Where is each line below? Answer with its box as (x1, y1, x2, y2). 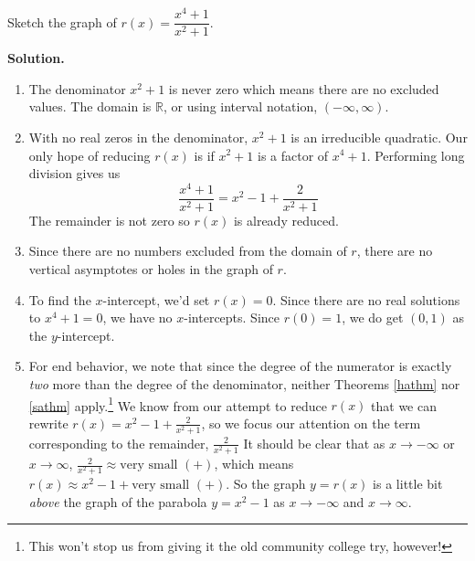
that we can (371, 396, 437, 415)
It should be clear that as (243, 433, 385, 452)
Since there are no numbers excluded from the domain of (28, 241, 347, 260)
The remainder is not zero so (28, 210, 190, 229)
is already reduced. (233, 210, 339, 229)
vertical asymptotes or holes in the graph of (28, 259, 273, 279)
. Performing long (366, 145, 465, 164)
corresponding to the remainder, (28, 433, 209, 452)
